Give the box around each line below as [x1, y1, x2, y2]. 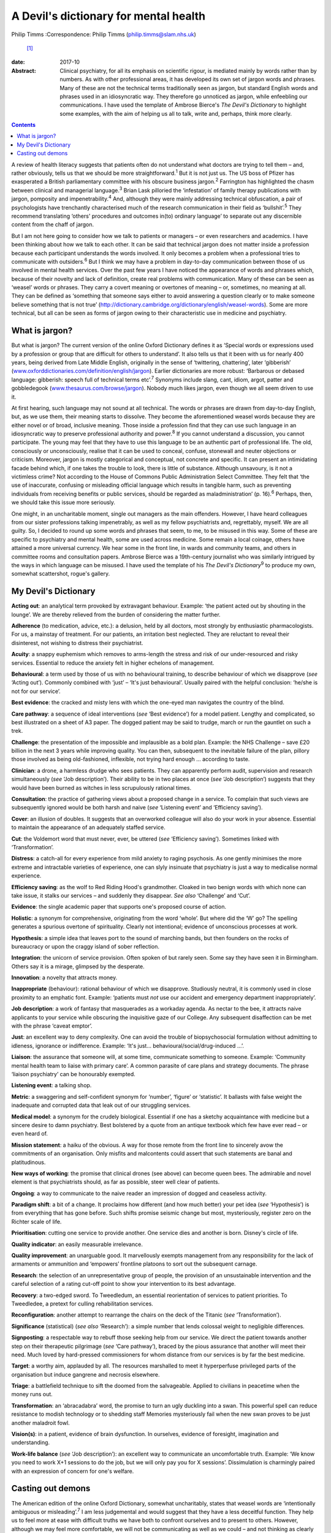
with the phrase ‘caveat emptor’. [11, 1022, 93, 1030]
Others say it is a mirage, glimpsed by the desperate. [11, 963, 145, 970]
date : [11, 58, 25, 66]
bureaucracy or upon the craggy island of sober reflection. [11, 942, 159, 950]
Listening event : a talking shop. [11, 1082, 92, 1089]
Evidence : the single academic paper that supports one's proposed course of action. [11, 903, 227, 911]
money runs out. [11, 1391, 53, 1398]
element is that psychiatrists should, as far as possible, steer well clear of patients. [11, 1178, 220, 1186]
